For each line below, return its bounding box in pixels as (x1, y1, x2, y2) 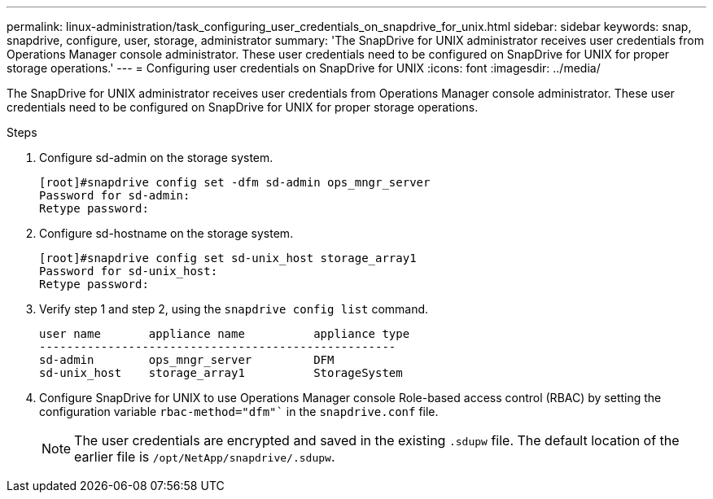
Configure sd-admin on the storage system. (39, 151, 273, 164)
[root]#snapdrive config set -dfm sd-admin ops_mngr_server (39, 176, 431, 189)
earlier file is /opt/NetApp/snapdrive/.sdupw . (74, 449, 335, 465)
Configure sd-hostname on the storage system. (39, 226, 294, 240)
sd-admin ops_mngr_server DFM (39, 353, 335, 366)
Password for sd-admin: (39, 189, 190, 202)
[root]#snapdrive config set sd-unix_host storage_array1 (39, 252, 417, 265)
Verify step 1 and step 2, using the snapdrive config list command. (39, 302, 429, 316)
